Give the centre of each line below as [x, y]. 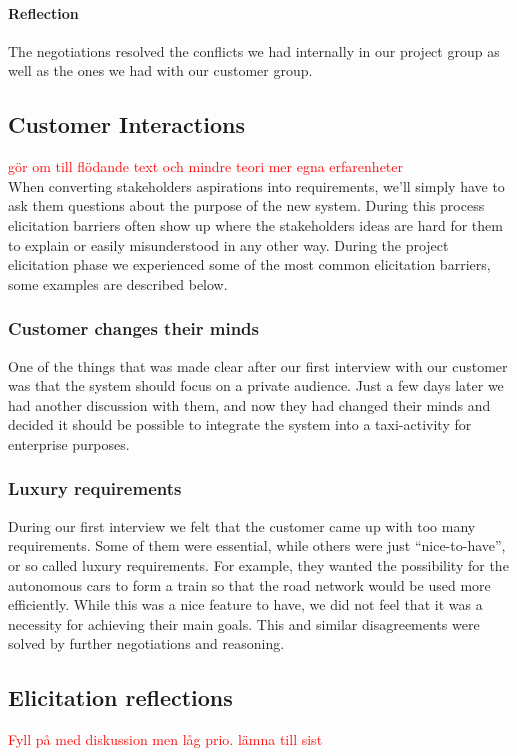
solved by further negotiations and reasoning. [146, 643]
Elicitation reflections [120, 697]
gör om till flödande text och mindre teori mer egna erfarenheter [205, 166]
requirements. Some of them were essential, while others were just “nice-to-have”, [257, 545]
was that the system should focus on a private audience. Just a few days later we [256, 385]
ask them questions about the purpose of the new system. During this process [246, 205]
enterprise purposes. [69, 443]
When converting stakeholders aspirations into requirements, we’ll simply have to [256, 185]
